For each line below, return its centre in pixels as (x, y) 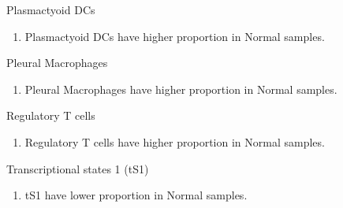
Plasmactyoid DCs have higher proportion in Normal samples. (175, 36)
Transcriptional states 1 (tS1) (78, 168)
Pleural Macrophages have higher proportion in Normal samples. (181, 89)
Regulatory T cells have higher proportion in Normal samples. (175, 141)
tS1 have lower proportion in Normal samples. (136, 195)
